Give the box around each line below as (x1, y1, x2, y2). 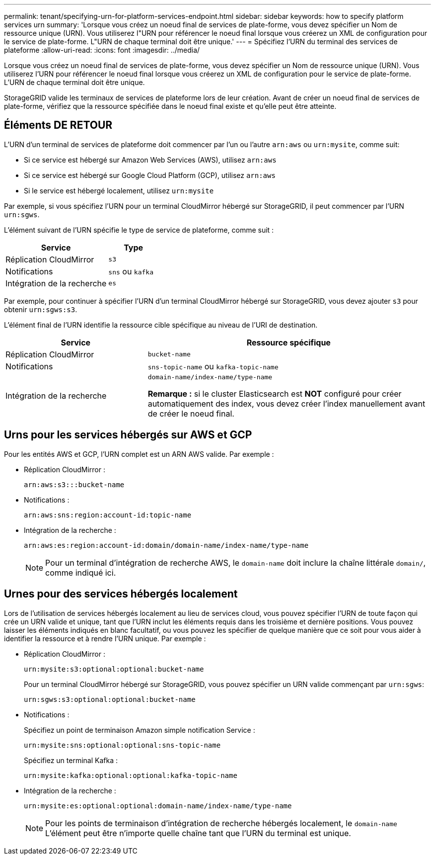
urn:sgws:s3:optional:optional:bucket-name (24, 695, 196, 703)
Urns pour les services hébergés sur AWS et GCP (4, 429, 252, 441)
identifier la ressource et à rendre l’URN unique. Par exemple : (4, 634, 206, 643)
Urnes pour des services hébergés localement (4, 588, 238, 601)
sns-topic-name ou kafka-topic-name (147, 361, 279, 371)
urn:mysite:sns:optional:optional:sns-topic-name (24, 741, 221, 749)
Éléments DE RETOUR (4, 119, 113, 132)
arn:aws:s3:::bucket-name (24, 480, 125, 489)
